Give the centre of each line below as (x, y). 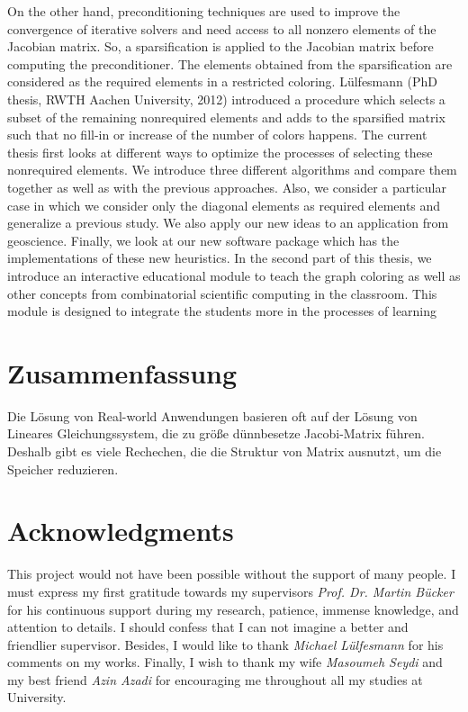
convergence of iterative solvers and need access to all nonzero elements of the (222, 28)
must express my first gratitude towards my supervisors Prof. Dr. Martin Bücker (230, 591)
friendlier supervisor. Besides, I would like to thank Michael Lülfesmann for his (225, 644)
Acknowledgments (121, 531)
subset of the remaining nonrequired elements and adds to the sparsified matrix (226, 117)
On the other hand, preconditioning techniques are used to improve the (204, 11)
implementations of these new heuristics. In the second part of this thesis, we (220, 258)
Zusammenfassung (122, 372)
